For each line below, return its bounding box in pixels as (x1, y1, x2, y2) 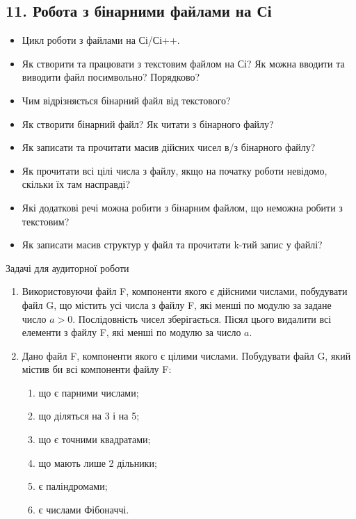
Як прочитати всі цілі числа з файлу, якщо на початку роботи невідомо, (22, 163, 327, 177)
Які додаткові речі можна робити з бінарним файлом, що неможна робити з (22, 200, 343, 214)
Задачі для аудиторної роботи (6, 260, 129, 275)
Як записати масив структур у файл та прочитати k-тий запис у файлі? (22, 237, 323, 252)
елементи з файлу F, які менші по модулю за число (22, 325, 241, 340)
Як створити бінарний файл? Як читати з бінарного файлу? (22, 116, 274, 131)
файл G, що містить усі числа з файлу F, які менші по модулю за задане (22, 297, 332, 312)
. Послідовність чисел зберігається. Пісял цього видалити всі (72, 311, 332, 326)
